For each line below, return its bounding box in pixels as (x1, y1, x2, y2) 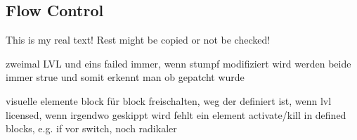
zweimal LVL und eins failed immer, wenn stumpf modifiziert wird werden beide (6, 56, 351, 70)
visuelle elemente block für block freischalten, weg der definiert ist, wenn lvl (6, 93, 332, 108)
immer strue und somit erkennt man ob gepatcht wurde (6, 70, 245, 84)
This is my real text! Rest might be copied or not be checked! (6, 32, 271, 47)
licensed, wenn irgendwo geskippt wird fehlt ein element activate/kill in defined (6, 107, 346, 122)
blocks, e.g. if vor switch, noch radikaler (6, 121, 177, 136)
